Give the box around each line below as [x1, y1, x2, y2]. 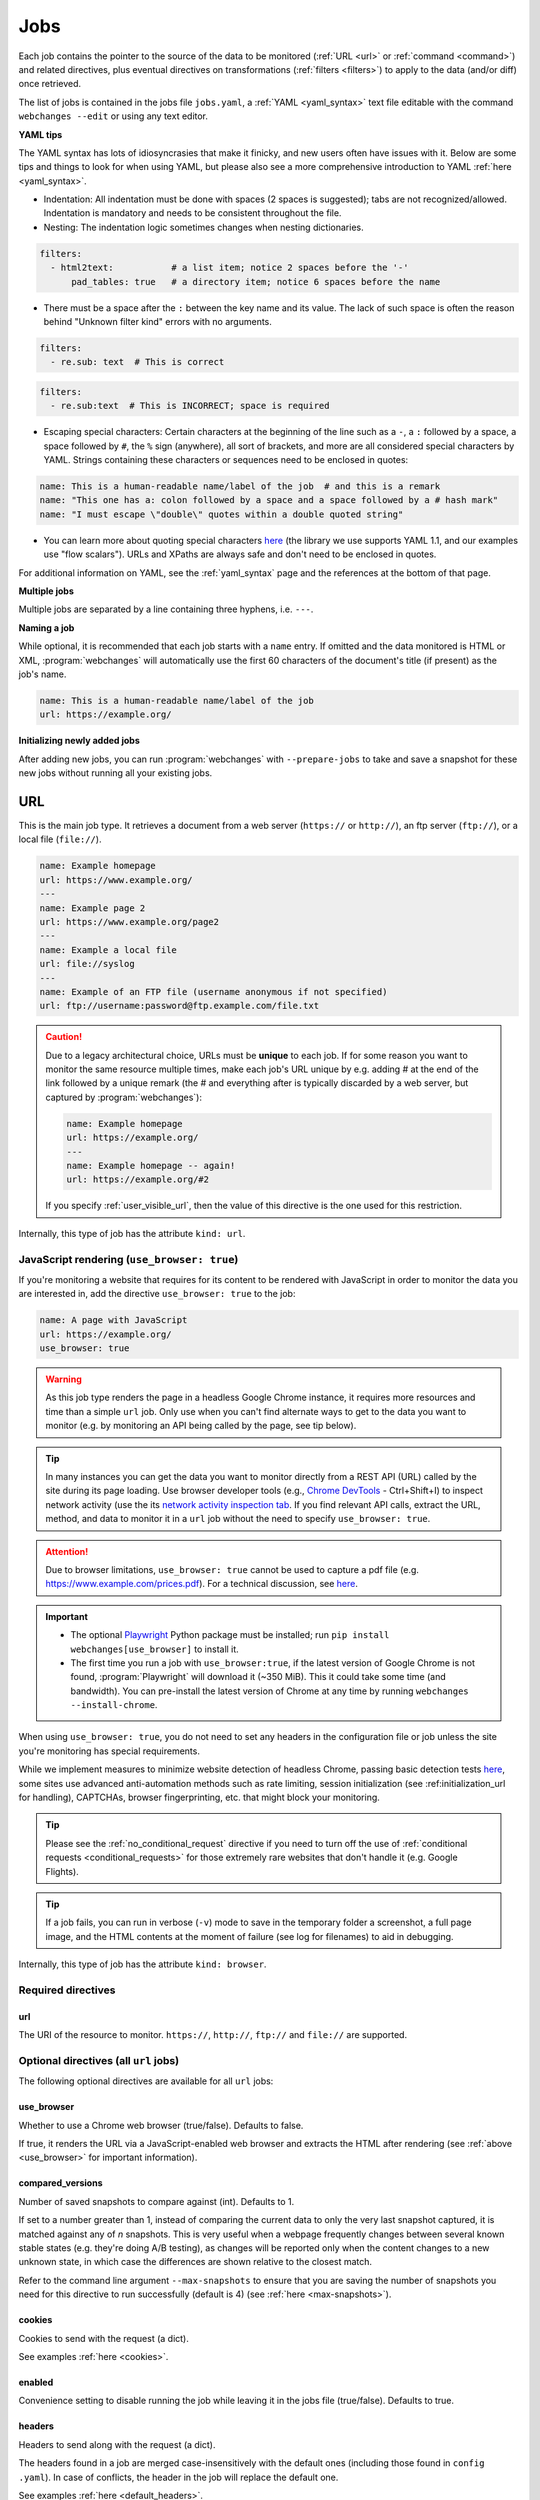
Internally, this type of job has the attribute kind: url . [18, 1227, 246, 1239]
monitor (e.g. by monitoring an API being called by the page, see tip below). [45, 1420, 357, 1432]
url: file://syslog [39, 958, 135, 970]
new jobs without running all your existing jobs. [18, 767, 213, 779]
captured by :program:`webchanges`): [45, 1091, 202, 1103]
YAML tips [18, 128, 63, 140]
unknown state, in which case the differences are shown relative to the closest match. [18, 2256, 373, 2268]
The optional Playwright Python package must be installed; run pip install [70, 1629, 390, 1641]
